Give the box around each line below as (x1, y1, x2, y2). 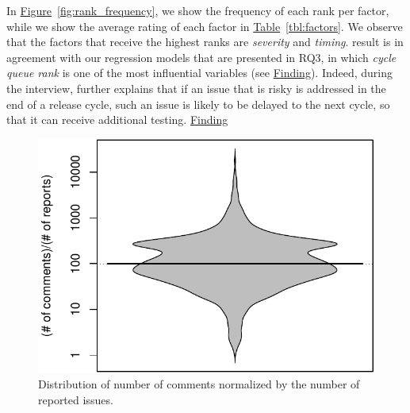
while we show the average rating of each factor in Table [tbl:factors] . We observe (6, 17, 403, 34)
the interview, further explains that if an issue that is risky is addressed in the (6, 79, 386, 96)
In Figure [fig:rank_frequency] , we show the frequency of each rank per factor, (6, 2, 389, 18)
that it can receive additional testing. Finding (6, 111, 228, 128)
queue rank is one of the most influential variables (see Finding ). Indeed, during (6, 64, 393, 81)
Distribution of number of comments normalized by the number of (38, 375, 360, 392)
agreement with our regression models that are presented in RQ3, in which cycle (6, 48, 397, 65)
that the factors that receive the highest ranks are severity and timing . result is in (6, 33, 404, 50)
